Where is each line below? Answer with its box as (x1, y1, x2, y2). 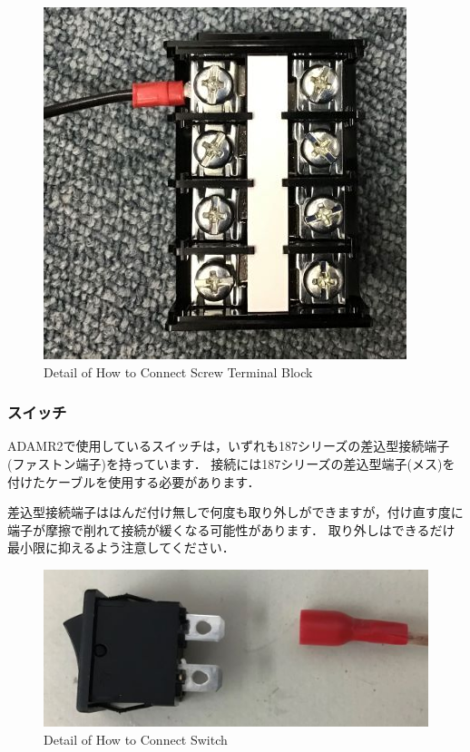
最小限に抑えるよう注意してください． (7, 538, 235, 557)
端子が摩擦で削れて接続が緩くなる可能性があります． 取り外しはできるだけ (7, 520, 455, 539)
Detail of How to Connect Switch (44, 729, 228, 748)
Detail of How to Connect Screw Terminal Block (44, 362, 313, 381)
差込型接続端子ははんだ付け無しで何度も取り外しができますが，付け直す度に (7, 503, 464, 522)
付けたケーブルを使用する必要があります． (7, 472, 260, 491)
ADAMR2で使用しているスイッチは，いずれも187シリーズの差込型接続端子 (7, 436, 450, 455)
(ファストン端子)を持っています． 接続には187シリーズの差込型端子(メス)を (7, 454, 455, 473)
